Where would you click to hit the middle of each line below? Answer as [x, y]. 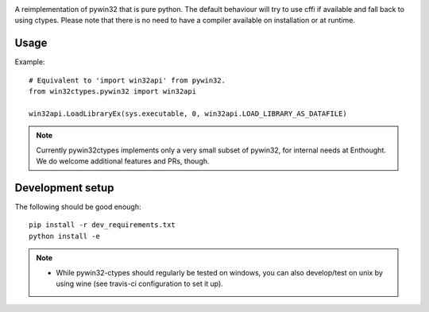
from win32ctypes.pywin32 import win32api [113, 92]
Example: [30, 62]
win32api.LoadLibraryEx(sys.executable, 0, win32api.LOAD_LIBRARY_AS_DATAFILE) [188, 114]
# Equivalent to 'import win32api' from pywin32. [128, 80]
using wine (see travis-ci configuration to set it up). [140, 283]
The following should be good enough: [78, 206]
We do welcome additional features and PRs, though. [123, 161]
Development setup [64, 188]
